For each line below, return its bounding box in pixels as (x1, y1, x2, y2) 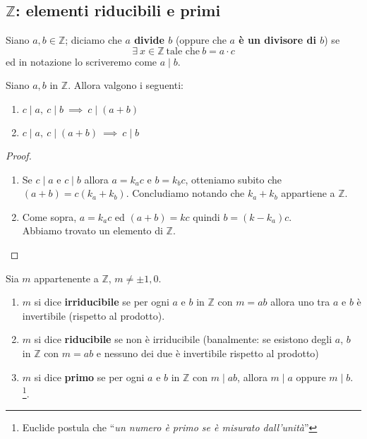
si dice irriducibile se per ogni (34, 294, 169, 309)
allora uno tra (270, 294, 330, 309)
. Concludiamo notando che (126, 186, 245, 200)
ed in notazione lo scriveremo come (6, 54, 157, 68)
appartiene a (281, 186, 335, 200)
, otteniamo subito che (185, 172, 282, 186)
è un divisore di (239, 32, 316, 47)
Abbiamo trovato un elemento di (22, 223, 163, 238)
